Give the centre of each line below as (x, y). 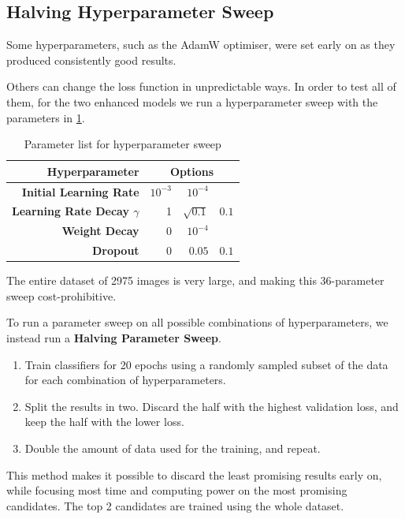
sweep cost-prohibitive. (61, 295)
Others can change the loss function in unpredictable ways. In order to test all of (201, 86)
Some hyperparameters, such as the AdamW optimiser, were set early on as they (201, 45)
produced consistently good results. (91, 60)
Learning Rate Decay (71, 211)
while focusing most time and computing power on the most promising (177, 490)
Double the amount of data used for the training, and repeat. (173, 448)
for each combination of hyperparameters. (125, 380)
